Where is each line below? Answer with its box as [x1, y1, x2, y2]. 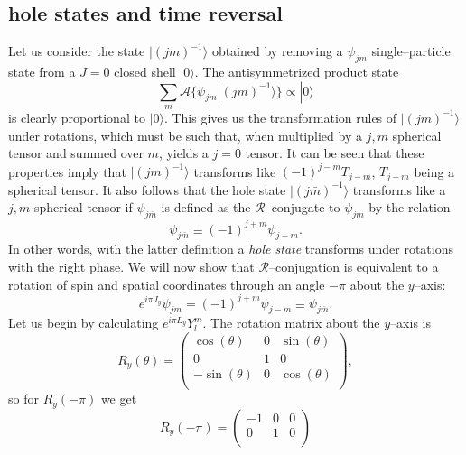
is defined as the [161, 198, 251, 217]
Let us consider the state [8, 42, 145, 60]
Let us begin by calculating [8, 313, 159, 332]
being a [414, 162, 455, 181]
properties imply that [8, 162, 126, 181]
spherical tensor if [33, 198, 133, 217]
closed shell [114, 62, 176, 80]
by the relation [368, 198, 451, 217]
